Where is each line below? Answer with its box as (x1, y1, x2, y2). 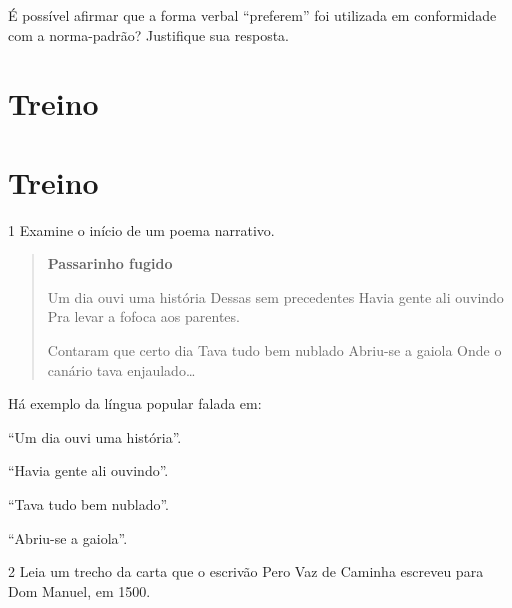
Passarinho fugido (47, 253, 173, 274)
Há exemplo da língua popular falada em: (8, 393, 262, 414)
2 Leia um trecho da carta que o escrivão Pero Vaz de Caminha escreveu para (8, 561, 484, 582)
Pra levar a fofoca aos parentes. (47, 306, 240, 327)
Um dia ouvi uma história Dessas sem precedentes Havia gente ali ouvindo (47, 286, 504, 307)
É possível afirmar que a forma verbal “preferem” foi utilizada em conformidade (8, 5, 497, 25)
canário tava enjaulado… (47, 359, 196, 380)
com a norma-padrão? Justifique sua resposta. (8, 24, 290, 45)
